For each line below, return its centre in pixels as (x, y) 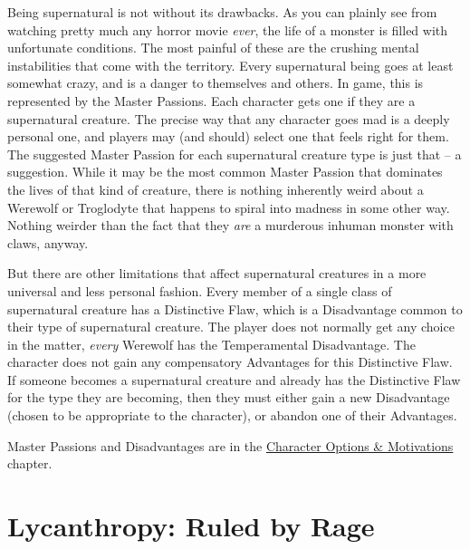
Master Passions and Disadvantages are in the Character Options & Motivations (230, 445)
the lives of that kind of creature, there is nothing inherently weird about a (216, 189)
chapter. (30, 463)
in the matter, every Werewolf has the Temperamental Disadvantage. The (211, 344)
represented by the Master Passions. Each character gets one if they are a (211, 100)
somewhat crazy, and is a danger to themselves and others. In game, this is (216, 83)
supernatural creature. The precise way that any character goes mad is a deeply (229, 118)
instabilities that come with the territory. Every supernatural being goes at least (230, 65)
